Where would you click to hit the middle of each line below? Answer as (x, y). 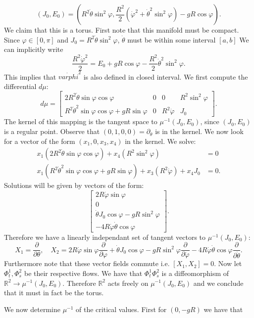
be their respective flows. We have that (83, 273)
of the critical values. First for (121, 309)
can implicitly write (34, 49)
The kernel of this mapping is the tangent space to (81, 121)
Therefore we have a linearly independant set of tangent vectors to (105, 237)
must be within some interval (172, 39)
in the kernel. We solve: (160, 141)
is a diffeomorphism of (195, 273)
